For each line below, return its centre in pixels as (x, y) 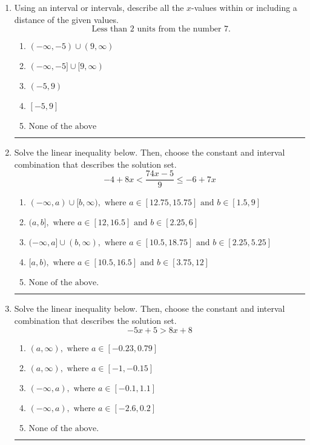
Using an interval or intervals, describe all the (99, 7)
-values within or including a (244, 7)
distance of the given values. (66, 19)
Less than (110, 29)
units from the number (179, 29)
